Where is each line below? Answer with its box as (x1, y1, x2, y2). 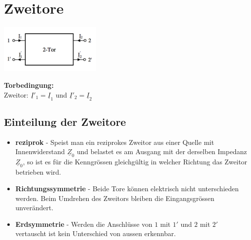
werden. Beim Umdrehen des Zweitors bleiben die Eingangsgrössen (15, 193, 214, 203)
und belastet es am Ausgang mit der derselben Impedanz (77, 146, 247, 157)
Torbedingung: (4, 80, 54, 90)
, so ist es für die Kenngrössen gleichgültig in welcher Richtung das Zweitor (23, 157, 248, 167)
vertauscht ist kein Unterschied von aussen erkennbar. (15, 228, 176, 239)
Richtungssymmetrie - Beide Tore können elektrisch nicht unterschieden (15, 183, 239, 193)
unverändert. (15, 202, 54, 213)
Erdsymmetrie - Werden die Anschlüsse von (15, 219, 153, 229)
